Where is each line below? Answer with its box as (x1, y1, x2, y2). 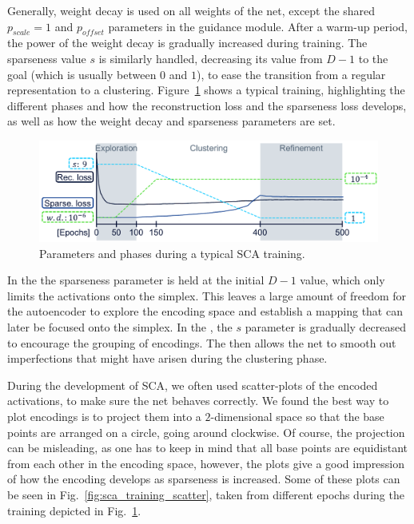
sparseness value (7, 50, 86, 66)
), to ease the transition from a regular (197, 65, 386, 82)
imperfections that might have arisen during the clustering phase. (7, 350, 328, 367)
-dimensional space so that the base (210, 408, 384, 424)
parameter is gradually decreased (245, 319, 407, 335)
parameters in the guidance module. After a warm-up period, (108, 18, 408, 34)
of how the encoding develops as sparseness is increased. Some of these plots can (7, 470, 400, 487)
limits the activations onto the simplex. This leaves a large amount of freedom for (7, 287, 407, 304)
